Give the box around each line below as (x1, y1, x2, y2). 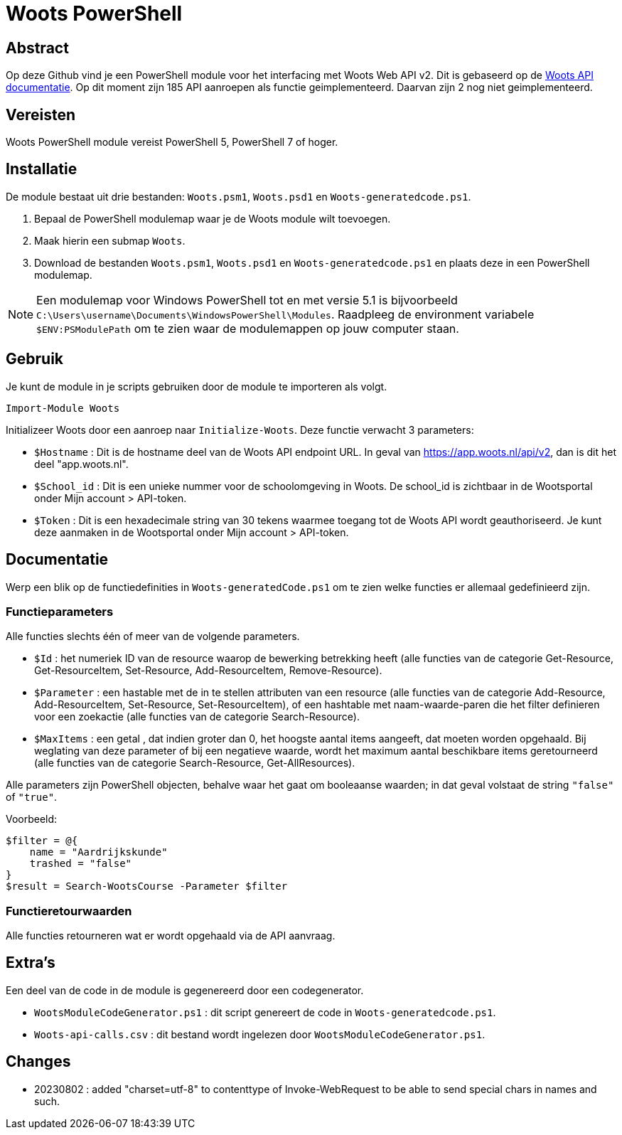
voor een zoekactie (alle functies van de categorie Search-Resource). (34, 710, 360, 723)
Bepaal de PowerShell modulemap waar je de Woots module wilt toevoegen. (34, 212, 391, 225)
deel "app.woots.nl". (34, 457, 129, 470)
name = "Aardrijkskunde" (29, 846, 168, 858)
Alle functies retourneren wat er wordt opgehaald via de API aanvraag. (6, 929, 336, 942)
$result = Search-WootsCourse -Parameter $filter (6, 880, 288, 892)
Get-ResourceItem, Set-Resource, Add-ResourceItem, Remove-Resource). (34, 664, 382, 677)
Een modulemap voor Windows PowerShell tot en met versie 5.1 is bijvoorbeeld (36, 292, 458, 307)
